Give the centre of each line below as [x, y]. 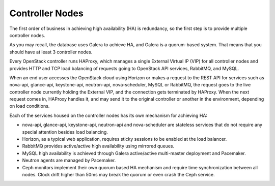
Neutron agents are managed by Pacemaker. [69, 161]
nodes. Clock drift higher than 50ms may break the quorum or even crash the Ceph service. [118, 174]
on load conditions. [30, 106]
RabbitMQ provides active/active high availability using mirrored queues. [98, 146]
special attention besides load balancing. [65, 132]
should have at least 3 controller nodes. [51, 52]
